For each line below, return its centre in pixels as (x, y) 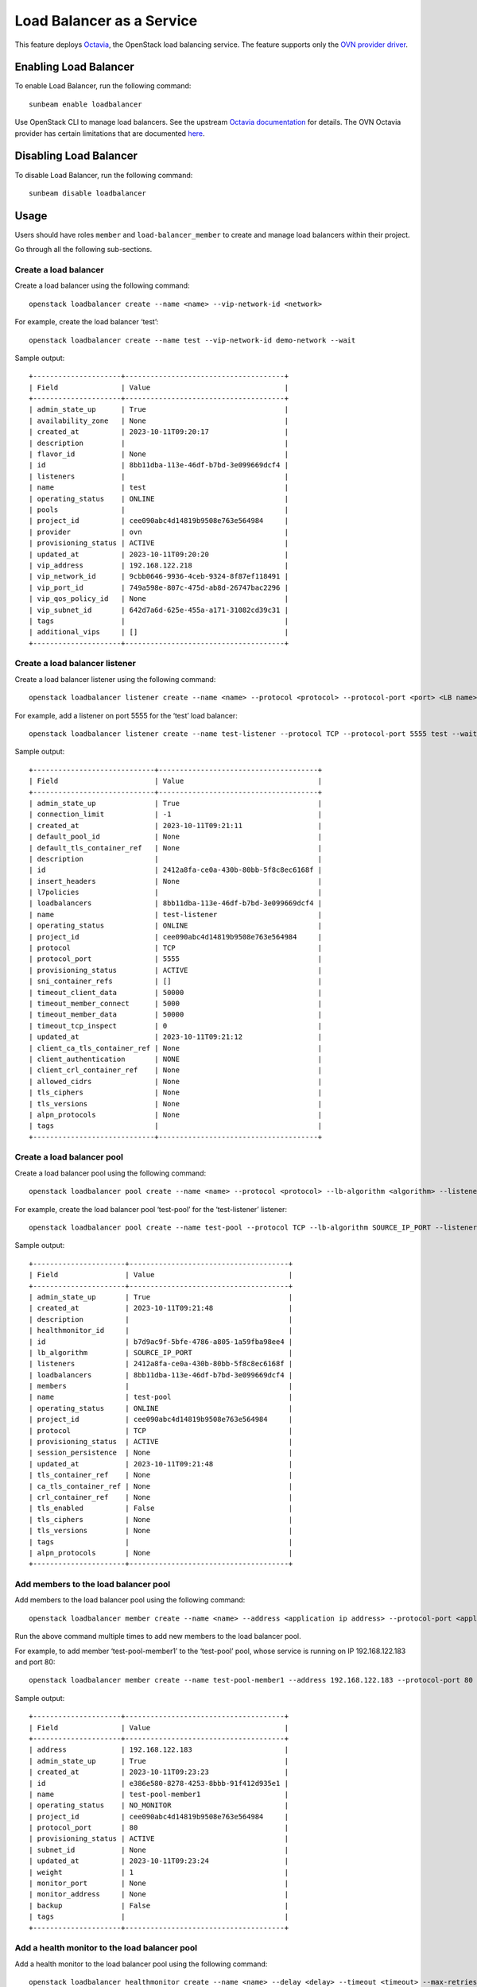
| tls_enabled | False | (161, 1509)
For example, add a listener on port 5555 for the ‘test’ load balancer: (126, 715)
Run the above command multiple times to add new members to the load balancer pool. (158, 1636)
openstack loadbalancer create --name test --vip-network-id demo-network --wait (192, 340)
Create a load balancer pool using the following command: (111, 1173)
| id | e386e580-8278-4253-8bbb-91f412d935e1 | (159, 1783)
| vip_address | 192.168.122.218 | (159, 565)
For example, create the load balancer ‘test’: (87, 322)
